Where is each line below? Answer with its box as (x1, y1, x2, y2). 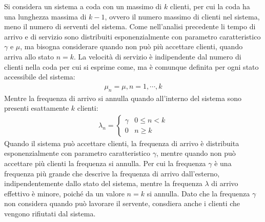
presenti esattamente (4, 103, 69, 113)
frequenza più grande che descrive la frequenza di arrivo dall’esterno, (4, 168, 220, 178)
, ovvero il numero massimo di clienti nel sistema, (105, 11, 260, 22)
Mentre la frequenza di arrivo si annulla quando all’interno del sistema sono (4, 92, 241, 103)
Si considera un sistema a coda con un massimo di (4, 1, 162, 11)
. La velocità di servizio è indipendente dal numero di (74, 51, 241, 62)
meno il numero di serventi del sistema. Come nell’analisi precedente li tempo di (4, 21, 256, 32)
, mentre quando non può (156, 148, 236, 158)
